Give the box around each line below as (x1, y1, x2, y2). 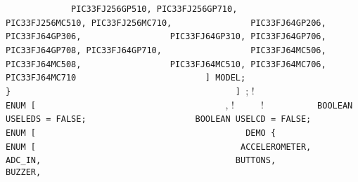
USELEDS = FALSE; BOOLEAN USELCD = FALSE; (6, 114, 312, 125)
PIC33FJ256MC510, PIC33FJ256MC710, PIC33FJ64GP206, (6, 17, 326, 28)
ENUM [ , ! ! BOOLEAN (6, 97, 353, 111)
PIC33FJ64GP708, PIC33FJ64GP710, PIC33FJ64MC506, (6, 45, 326, 55)
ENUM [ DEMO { (6, 127, 276, 138)
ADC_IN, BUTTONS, (6, 155, 276, 166)
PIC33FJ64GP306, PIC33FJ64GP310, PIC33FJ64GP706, (6, 31, 326, 42)
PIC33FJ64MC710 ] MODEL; (6, 73, 246, 83)
